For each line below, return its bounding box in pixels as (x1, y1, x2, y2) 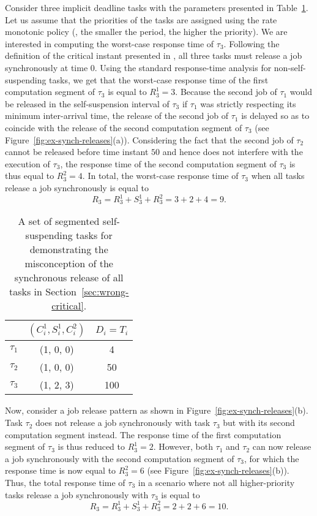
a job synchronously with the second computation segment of (5, 452, 234, 465)
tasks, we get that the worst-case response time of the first (49, 73, 269, 86)
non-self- (274, 61, 306, 74)
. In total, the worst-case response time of (82, 169, 239, 182)
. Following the (223, 37, 280, 50)
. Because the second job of (175, 85, 277, 98)
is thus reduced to (58, 440, 125, 453)
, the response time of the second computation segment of (60, 157, 277, 170)
